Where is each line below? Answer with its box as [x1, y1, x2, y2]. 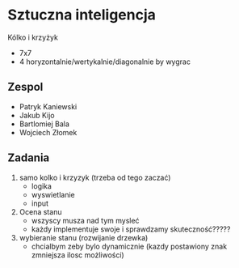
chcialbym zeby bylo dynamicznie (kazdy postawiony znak [31, 241, 228, 251]
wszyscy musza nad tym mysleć [31, 215, 140, 225]
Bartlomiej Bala [19, 119, 70, 129]
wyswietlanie [31, 189, 75, 199]
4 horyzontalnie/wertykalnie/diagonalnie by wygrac [19, 57, 191, 66]
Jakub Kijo [19, 110, 55, 120]
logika [31, 181, 52, 191]
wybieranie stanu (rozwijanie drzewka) [19, 232, 149, 242]
